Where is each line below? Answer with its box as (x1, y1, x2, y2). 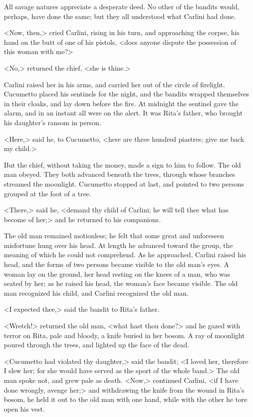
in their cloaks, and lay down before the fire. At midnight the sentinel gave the (4, 98, 239, 108)
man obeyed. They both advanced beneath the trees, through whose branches (4, 169, 235, 179)
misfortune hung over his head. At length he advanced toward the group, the (4, 240, 233, 250)
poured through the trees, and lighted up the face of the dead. (4, 340, 189, 350)
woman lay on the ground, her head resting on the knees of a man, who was (4, 268, 230, 279)
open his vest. (4, 403, 45, 414)
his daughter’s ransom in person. (4, 117, 101, 127)
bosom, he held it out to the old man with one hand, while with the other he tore (4, 394, 247, 404)
